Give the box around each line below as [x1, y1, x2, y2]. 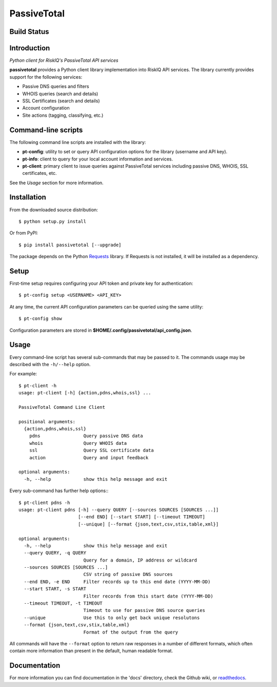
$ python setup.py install [18, 219, 87, 224]
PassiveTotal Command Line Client [18, 404, 105, 410]
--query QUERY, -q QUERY [24, 550, 87, 556]
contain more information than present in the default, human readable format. [9, 648, 173, 654]
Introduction [9, 44, 50, 52]
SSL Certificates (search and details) [22, 98, 100, 104]
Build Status [9, 27, 49, 36]
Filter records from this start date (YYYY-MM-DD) [83, 593, 213, 599]
